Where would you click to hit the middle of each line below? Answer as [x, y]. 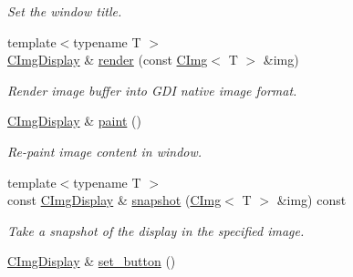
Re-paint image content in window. [105, 151]
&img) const [311, 200]
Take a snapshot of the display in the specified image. [156, 230]
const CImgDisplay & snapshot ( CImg [114, 200]
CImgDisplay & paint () [74, 121]
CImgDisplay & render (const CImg [108, 60]
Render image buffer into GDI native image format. [152, 90]
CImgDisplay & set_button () [92, 261]
